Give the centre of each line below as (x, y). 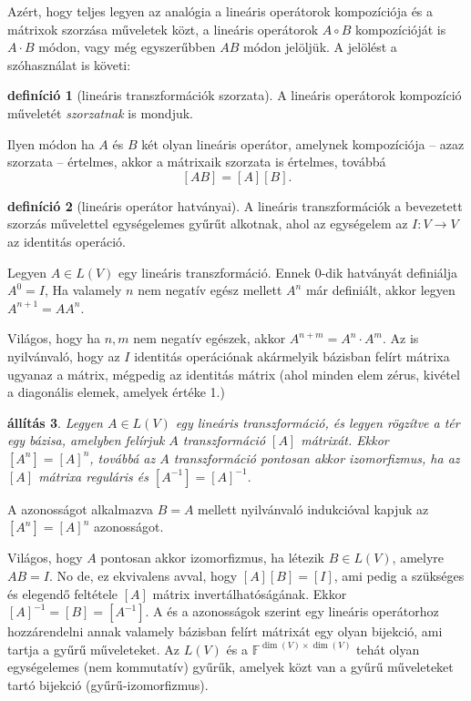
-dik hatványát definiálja (389, 272)
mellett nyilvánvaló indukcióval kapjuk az (313, 508)
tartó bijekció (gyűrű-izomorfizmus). (108, 685)
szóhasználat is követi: (69, 64)
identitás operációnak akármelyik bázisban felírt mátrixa (292, 356)
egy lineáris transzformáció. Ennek (215, 272)
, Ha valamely (83, 290)
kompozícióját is (400, 29)
